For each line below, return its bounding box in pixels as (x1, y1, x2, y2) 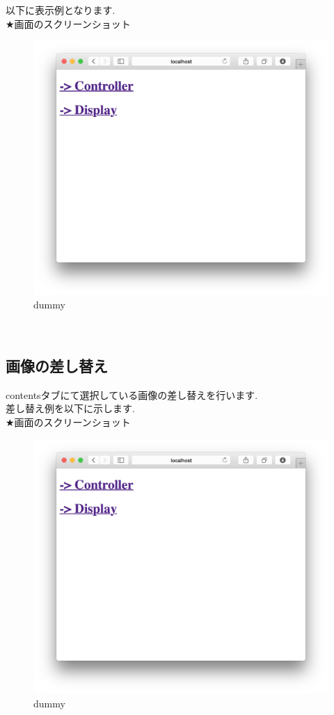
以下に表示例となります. (6, 3, 116, 17)
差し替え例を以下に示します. (6, 401, 135, 416)
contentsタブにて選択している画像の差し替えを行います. (6, 387, 258, 402)
